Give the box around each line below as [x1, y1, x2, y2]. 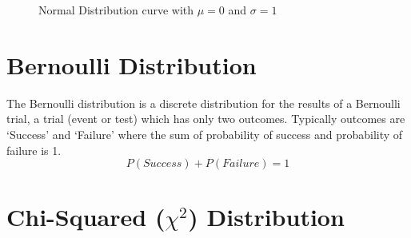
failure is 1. [6, 141, 62, 158]
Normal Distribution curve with [38, 2, 194, 18]
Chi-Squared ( [6, 200, 166, 233]
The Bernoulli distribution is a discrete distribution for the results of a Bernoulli [6, 94, 401, 111]
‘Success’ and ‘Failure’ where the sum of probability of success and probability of [6, 125, 403, 142]
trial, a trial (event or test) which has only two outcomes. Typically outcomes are [6, 110, 405, 127]
